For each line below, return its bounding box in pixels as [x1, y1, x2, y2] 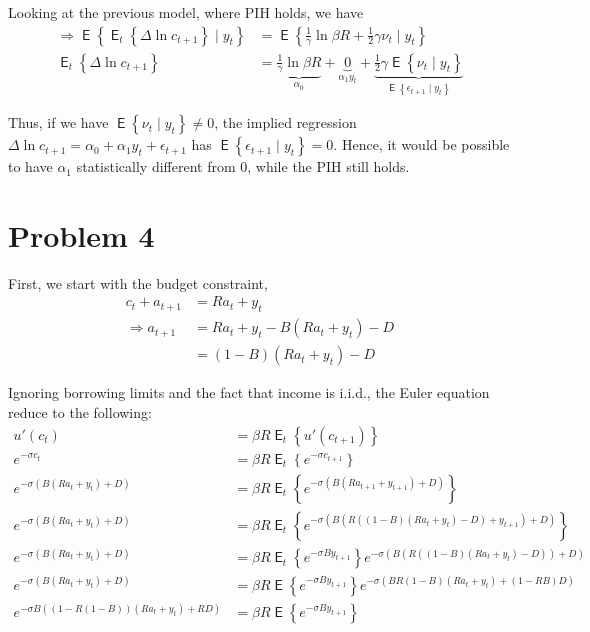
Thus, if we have [8, 112, 109, 133]
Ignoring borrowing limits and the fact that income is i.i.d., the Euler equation [8, 382, 490, 403]
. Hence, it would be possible [333, 134, 510, 155]
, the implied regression [214, 112, 357, 133]
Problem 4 [8, 214, 155, 255]
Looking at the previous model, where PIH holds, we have [8, 2, 364, 22]
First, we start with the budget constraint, [8, 272, 268, 293]
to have [8, 156, 53, 177]
